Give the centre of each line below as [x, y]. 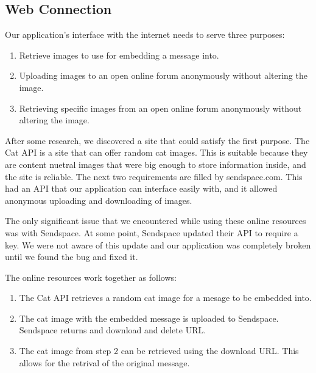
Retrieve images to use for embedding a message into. [119, 55]
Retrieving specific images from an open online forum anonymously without [160, 108]
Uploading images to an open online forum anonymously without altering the [163, 75]
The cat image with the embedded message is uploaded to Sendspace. [149, 318]
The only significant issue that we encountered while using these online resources [156, 221]
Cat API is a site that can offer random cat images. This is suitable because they [156, 152]
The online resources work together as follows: [91, 277]
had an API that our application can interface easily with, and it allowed [141, 188]
